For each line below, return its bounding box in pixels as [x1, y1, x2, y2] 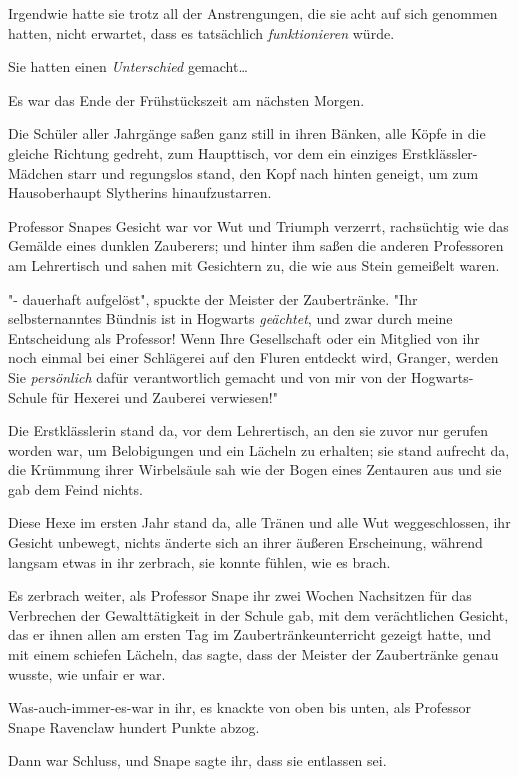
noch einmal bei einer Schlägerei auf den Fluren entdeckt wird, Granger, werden [8, 347, 499, 368]
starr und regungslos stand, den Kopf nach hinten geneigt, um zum [67, 162, 479, 183]
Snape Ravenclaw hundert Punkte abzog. [8, 716, 260, 737]
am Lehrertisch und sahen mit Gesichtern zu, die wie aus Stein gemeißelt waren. [8, 254, 500, 275]
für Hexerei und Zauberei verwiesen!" [51, 386, 278, 407]
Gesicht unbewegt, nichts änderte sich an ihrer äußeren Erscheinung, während [8, 532, 483, 553]
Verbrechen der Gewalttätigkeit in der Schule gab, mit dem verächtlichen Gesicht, [8, 604, 509, 625]
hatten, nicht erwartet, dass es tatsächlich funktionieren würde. [8, 22, 395, 43]
